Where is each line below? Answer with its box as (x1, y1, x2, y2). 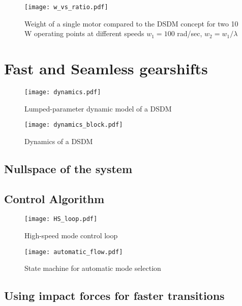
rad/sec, (177, 28, 202, 39)
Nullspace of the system (4, 160, 133, 176)
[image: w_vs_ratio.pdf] (24, 4, 108, 11)
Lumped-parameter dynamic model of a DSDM (24, 103, 172, 114)
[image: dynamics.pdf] (24, 88, 101, 96)
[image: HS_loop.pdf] (24, 215, 98, 223)
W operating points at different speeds (24, 28, 144, 39)
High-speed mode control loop (24, 230, 118, 241)
